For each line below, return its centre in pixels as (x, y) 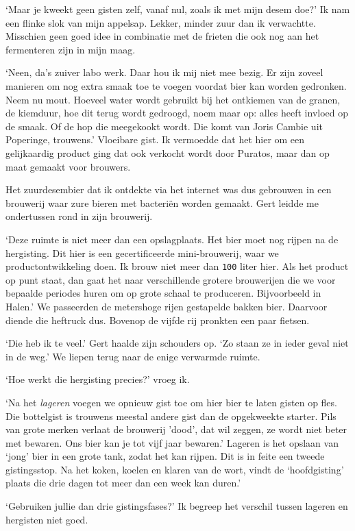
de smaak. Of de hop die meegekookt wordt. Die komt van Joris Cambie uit (164, 126)
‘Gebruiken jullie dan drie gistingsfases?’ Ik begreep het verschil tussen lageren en (177, 506)
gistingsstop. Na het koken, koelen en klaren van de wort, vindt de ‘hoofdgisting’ (175, 469)
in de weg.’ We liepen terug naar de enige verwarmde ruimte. (133, 356)
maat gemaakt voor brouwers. (68, 166)
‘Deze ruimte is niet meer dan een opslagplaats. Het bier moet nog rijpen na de (172, 239)
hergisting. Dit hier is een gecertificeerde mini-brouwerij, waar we (142, 252)
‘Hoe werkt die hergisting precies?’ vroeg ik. (98, 379)
